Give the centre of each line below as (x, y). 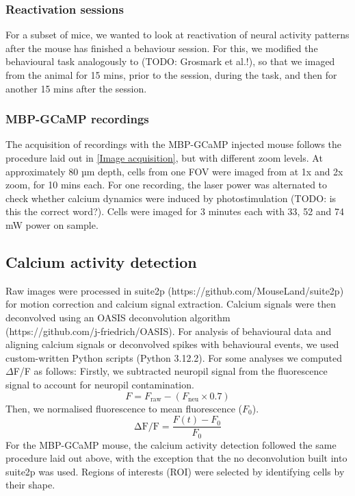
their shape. (30, 485)
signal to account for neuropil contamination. (100, 384)
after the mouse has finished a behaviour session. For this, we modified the (162, 48)
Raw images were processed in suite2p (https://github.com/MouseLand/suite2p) (175, 290)
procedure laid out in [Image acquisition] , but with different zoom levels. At (164, 158)
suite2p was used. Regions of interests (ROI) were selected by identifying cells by (175, 471)
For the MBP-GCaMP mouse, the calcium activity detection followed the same (171, 444)
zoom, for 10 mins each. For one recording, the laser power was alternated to (167, 185)
